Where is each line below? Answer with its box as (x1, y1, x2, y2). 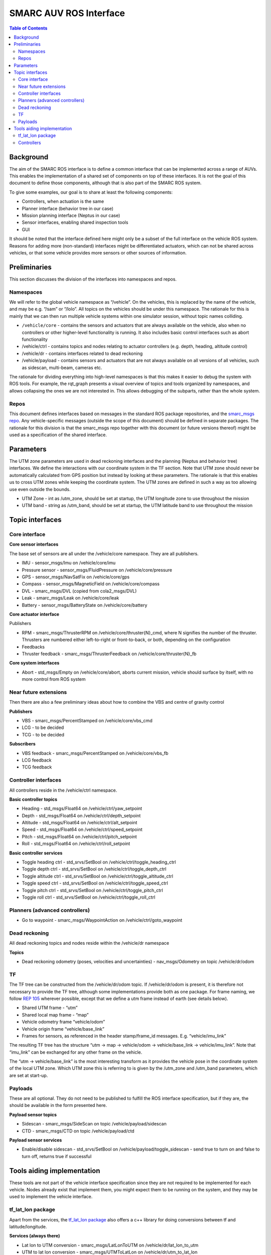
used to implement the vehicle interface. (9, 1194, 93, 1200)
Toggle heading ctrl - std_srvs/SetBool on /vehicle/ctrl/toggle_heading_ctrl (22, 859, 176, 865)
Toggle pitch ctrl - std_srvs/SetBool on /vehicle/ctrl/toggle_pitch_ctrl (22, 887, 163, 893)
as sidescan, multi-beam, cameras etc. (22, 364, 102, 370)
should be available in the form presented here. (9, 1102, 107, 1108)
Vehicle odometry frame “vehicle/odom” (22, 1019, 105, 1025)
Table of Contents (9, 25, 48, 31)
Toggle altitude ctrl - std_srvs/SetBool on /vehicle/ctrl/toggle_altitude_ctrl (22, 873, 173, 879)
